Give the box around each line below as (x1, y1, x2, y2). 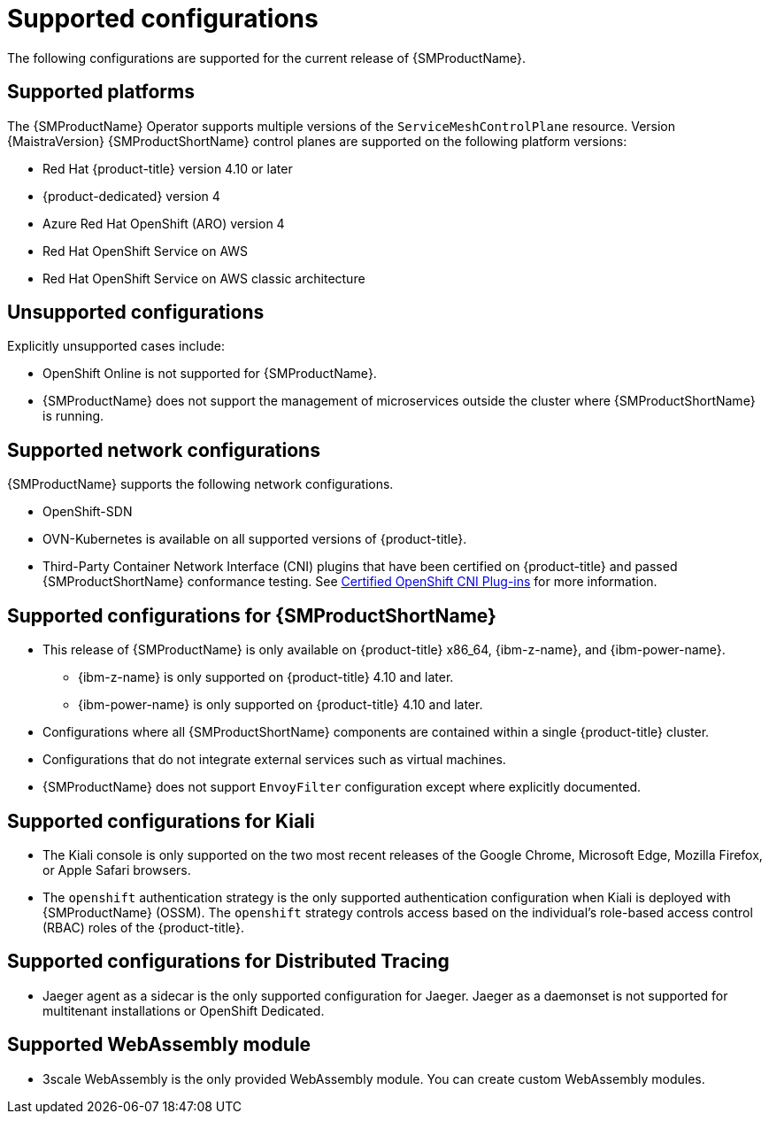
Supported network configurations (7, 438, 320, 461)
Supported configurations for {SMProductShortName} (7, 604, 496, 627)
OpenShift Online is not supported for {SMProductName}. (42, 366, 377, 382)
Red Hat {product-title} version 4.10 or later (42, 160, 293, 176)
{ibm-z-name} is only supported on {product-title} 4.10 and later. (78, 669, 454, 685)
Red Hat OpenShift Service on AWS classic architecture (42, 270, 365, 286)
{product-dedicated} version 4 (42, 188, 220, 204)
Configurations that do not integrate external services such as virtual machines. (42, 752, 506, 768)
